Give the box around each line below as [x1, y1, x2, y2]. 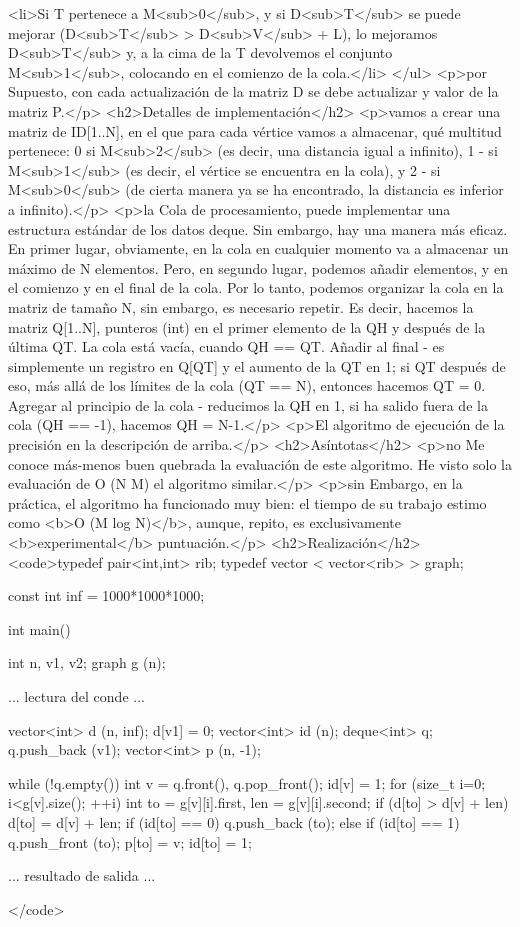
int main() [8, 618, 71, 639]
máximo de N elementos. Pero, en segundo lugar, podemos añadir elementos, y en [8, 257, 508, 278]
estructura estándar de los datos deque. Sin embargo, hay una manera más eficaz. [8, 218, 508, 239]
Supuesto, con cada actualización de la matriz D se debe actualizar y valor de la [8, 81, 499, 102]
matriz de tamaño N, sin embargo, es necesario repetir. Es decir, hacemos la [8, 296, 474, 317]
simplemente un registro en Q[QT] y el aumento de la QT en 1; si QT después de [8, 355, 506, 376]
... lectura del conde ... [8, 686, 145, 706]
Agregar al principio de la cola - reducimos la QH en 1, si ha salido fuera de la [8, 394, 488, 415]
